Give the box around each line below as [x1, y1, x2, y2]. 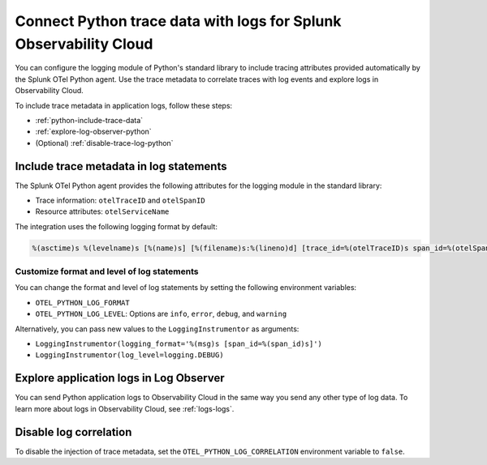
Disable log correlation [15, 425, 132, 439]
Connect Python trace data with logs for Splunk [15, 12, 342, 30]
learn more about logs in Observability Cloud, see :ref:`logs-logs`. [15, 403, 235, 413]
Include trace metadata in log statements [15, 159, 227, 173]
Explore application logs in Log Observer [15, 371, 225, 385]
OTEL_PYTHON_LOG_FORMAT [35, 298, 130, 307]
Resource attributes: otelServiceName [35, 207, 170, 216]
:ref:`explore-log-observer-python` [35, 126, 152, 137]
